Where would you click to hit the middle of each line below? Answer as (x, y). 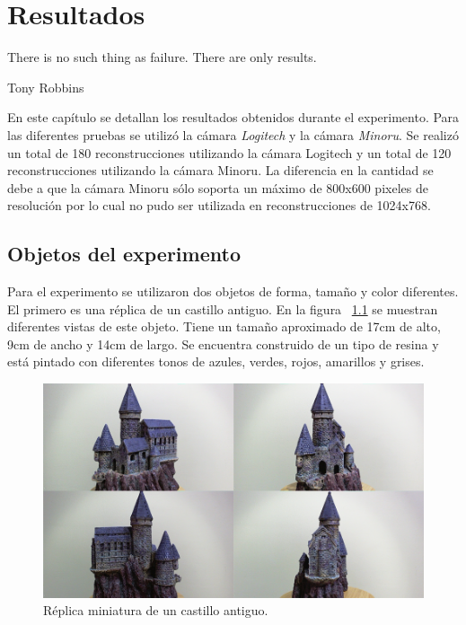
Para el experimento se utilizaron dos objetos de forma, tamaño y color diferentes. (233, 291)
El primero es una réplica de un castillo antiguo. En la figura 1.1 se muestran (223, 308)
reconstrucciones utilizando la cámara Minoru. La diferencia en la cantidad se (220, 170)
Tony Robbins (46, 87)
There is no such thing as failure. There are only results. (162, 57)
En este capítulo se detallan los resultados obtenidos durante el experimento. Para (233, 117)
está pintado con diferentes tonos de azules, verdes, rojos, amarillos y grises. (216, 361)
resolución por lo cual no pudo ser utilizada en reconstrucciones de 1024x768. (219, 205)
